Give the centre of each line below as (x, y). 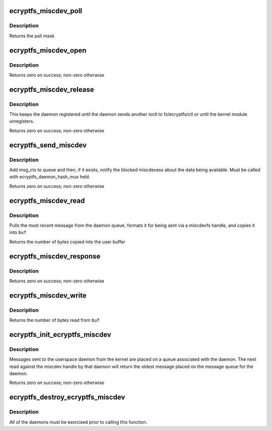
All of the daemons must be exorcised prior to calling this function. (78, 422)
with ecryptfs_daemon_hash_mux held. (50, 177)
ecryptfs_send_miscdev (48, 145)
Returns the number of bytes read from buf (55, 320)
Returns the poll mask (32, 36)
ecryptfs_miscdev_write (48, 295)
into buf (18, 232)
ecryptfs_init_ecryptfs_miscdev (60, 334)
